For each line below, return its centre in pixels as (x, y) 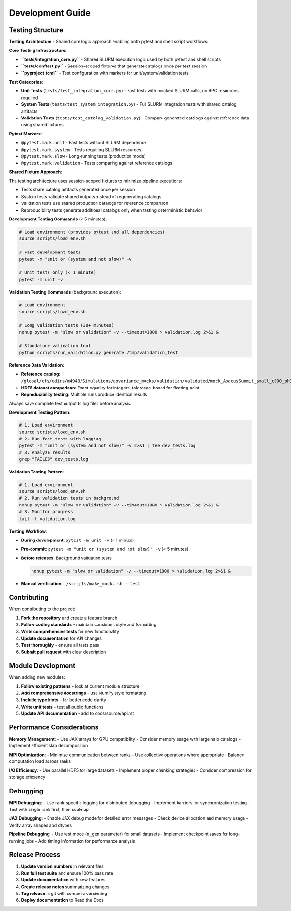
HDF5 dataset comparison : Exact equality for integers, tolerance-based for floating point (110, 388)
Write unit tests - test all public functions (62, 707)
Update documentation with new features (63, 880)
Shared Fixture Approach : (36, 172)
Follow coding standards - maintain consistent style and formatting (89, 624)
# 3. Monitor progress (46, 512)
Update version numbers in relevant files (63, 866)
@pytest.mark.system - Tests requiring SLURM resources (81, 149)
